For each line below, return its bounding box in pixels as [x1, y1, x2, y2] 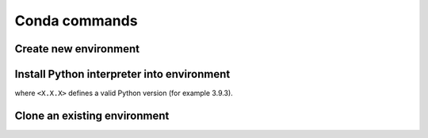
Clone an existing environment [14, 109, 170, 122]
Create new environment [14, 42, 140, 56]
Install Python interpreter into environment [14, 67, 231, 81]
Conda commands [14, 12, 138, 29]
